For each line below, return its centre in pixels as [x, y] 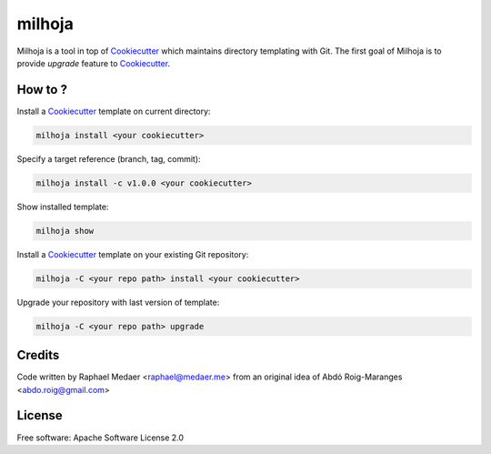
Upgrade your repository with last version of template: [118, 302]
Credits [38, 355]
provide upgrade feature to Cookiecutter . [94, 63]
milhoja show [65, 231]
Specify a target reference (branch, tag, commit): [109, 158]
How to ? [42, 90]
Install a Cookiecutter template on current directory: [114, 111]
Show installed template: [63, 207]
